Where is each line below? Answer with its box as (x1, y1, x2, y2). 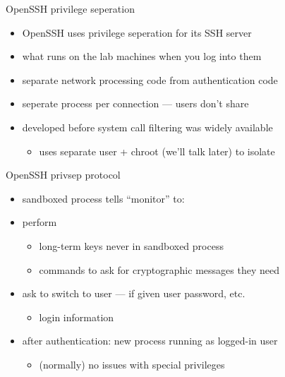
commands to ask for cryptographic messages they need (39, 262, 279, 277)
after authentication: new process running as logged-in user (22, 333, 278, 348)
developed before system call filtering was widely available (22, 119, 273, 134)
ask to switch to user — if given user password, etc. (22, 286, 245, 301)
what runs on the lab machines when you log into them (22, 49, 262, 64)
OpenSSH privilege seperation (6, 1, 135, 16)
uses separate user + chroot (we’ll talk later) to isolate (39, 143, 275, 158)
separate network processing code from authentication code (22, 72, 278, 87)
